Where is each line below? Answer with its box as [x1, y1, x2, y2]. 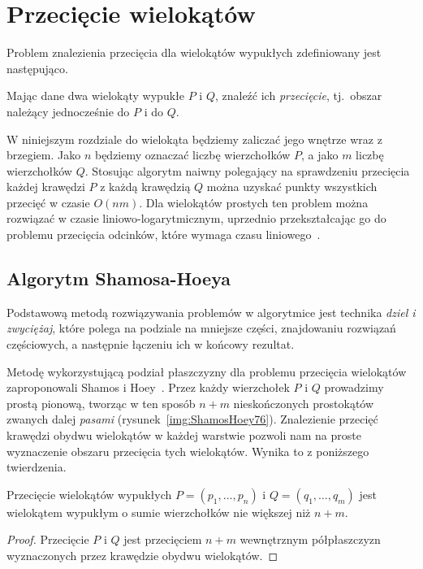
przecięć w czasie [6, 193, 90, 211]
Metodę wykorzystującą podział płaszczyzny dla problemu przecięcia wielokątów [6, 363, 407, 380]
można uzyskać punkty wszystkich [206, 178, 378, 195]
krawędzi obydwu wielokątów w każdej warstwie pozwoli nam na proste [6, 427, 361, 444]
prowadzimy [324, 379, 384, 396]
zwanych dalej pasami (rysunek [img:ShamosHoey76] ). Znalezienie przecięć [6, 410, 378, 428]
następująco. [6, 59, 68, 76]
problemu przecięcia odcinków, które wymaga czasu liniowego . [6, 226, 321, 243]
